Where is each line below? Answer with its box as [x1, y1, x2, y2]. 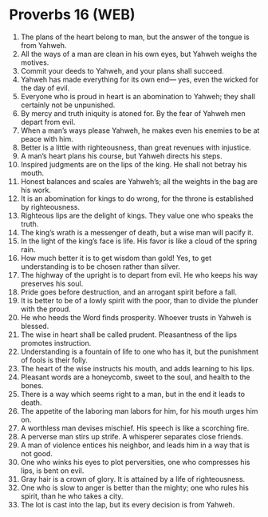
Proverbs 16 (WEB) [9, 6, 136, 24]
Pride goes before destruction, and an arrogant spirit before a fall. [20, 287, 238, 297]
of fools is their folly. [20, 355, 89, 365]
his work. [20, 185, 51, 194]
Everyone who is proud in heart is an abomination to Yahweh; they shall [20, 91, 256, 101]
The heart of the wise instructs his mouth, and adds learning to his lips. [20, 363, 254, 373]
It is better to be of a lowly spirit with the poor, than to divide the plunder [20, 295, 258, 305]
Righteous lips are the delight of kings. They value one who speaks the [20, 210, 254, 220]
